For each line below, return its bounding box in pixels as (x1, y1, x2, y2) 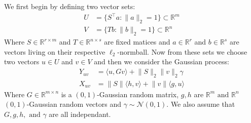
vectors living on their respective (4, 46, 105, 57)
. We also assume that (166, 99, 235, 109)
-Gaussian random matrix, (97, 89, 179, 99)
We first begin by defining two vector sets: (4, 1, 135, 11)
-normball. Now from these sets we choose (117, 46, 247, 57)
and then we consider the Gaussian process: (94, 56, 229, 67)
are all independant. (49, 109, 111, 119)
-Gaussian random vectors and (26, 99, 122, 109)
